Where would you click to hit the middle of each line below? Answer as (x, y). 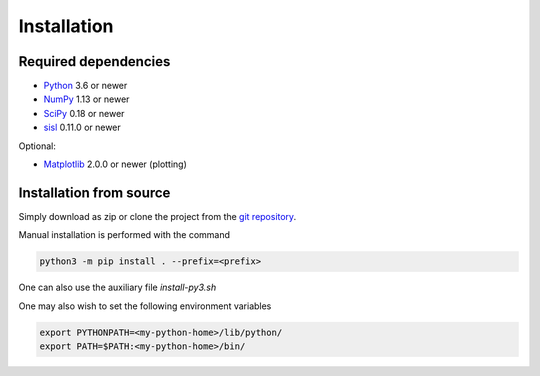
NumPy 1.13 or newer (86, 99)
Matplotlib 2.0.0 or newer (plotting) (115, 164)
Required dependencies (94, 61)
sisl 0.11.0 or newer (82, 127)
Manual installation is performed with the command (124, 235)
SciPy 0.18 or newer (84, 113)
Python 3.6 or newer (85, 86)
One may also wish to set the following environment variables (145, 306)
